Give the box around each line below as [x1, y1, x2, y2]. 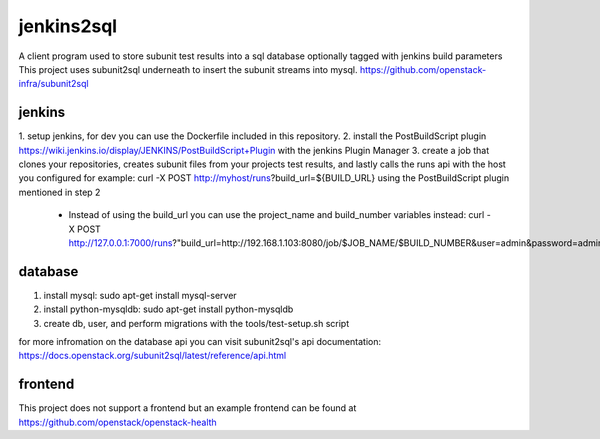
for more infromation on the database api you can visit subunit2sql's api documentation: [18, 336, 382, 348]
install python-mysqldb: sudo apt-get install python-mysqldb [43, 303, 294, 315]
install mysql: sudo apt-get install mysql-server [43, 289, 237, 301]
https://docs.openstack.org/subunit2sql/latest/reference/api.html [18, 350, 287, 362]
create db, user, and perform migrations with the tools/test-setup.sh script [43, 317, 350, 329]
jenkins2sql [18, 15, 118, 37]
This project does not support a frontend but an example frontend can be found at [18, 402, 357, 414]
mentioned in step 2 [18, 186, 101, 198]
